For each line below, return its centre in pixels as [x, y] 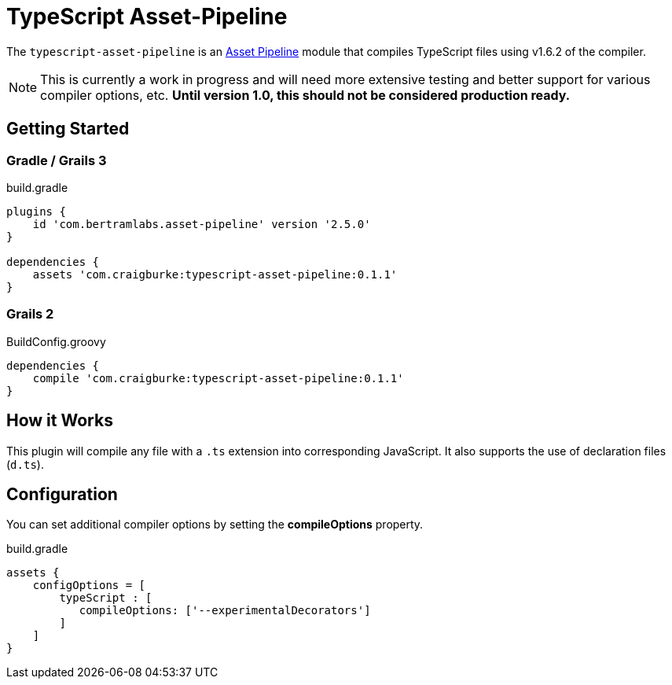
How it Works [60, 421]
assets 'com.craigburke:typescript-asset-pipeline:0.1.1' [215, 274]
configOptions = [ [89, 586]
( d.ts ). [25, 464]
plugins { [36, 211]
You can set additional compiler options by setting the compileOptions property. [215, 525]
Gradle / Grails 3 [57, 160]
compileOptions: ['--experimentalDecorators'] [225, 611]
